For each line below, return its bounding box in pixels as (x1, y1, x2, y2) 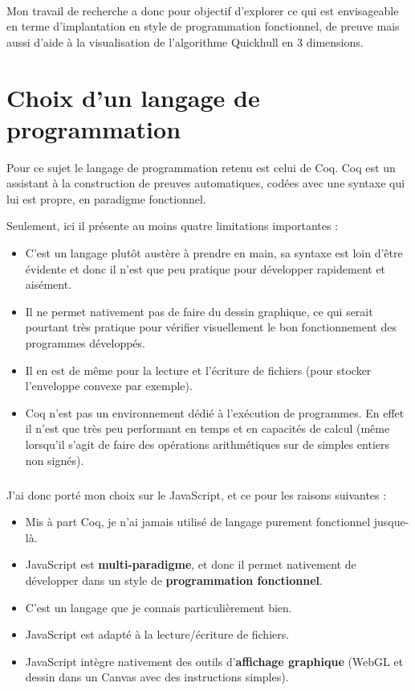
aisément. (25, 276, 72, 293)
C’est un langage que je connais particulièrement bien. (25, 598, 292, 615)
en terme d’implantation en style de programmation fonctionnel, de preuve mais (6, 18, 400, 35)
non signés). (25, 451, 84, 468)
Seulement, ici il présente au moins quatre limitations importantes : (6, 217, 339, 234)
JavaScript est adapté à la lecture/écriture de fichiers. (25, 626, 290, 643)
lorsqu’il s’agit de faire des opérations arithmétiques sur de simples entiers (25, 436, 389, 452)
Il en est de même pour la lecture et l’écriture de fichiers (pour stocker (25, 361, 372, 378)
